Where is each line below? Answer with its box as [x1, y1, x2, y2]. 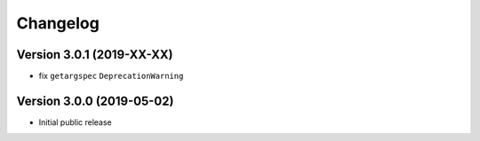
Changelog [16, 13, 100, 33]
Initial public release [38, 116, 113, 128]
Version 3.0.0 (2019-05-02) [16, 93, 174, 108]
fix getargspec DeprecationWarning [38, 71, 184, 82]
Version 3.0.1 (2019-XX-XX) [16, 47, 173, 62]
